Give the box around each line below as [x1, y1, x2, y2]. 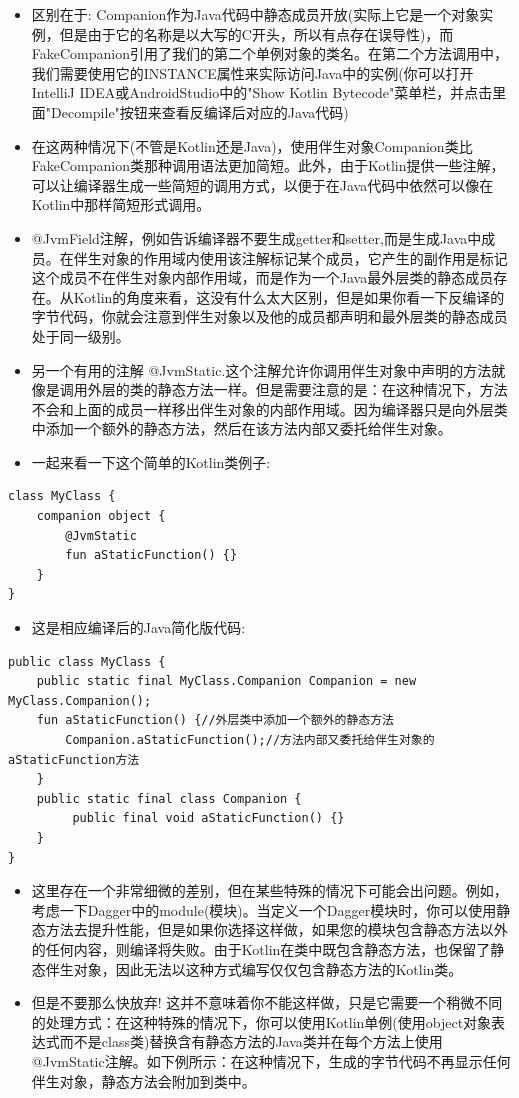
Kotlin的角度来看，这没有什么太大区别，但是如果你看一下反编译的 [73, 286, 505, 307]
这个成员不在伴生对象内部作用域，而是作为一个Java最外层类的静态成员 [31, 267, 494, 288]
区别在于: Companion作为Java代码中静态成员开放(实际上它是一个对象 [31, 4, 480, 24]
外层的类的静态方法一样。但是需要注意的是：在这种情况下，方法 [87, 379, 508, 400]
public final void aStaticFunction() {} [72, 811, 345, 826]
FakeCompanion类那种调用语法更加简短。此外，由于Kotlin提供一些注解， [31, 155, 505, 176]
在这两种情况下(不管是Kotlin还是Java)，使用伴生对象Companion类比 [31, 135, 473, 156]
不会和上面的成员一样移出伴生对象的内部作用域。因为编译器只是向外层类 [31, 398, 508, 419]
